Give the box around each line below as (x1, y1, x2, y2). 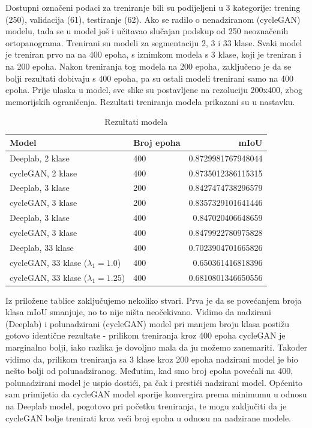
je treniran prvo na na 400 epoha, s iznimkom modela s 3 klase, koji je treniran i (5, 48, 302, 61)
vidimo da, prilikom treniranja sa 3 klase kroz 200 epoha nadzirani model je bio (5, 352, 298, 365)
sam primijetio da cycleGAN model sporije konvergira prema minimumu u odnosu (5, 388, 307, 400)
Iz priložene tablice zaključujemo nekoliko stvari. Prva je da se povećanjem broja (5, 294, 302, 306)
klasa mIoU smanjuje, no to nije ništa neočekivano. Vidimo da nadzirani (5, 306, 271, 318)
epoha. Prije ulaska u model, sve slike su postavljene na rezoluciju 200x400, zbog (5, 83, 302, 96)
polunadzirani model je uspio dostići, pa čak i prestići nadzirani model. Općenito (5, 376, 303, 388)
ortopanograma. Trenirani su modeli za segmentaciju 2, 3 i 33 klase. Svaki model (5, 36, 302, 49)
